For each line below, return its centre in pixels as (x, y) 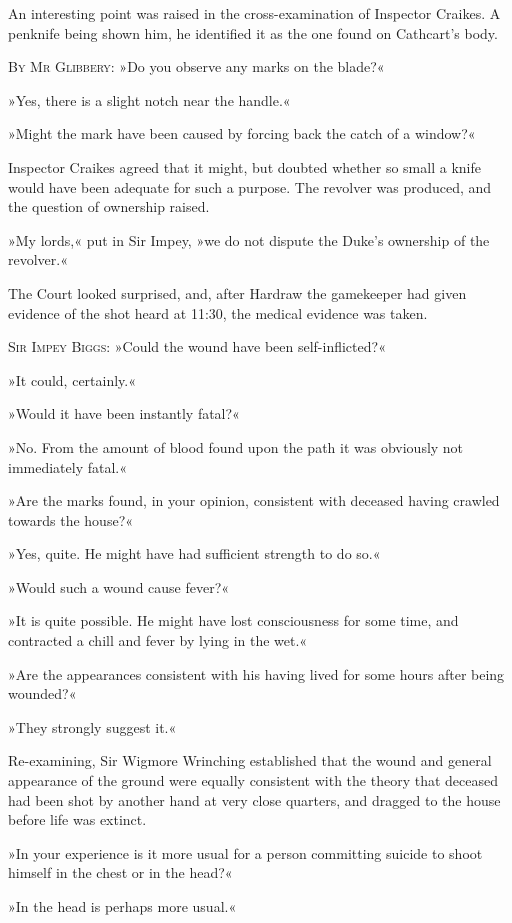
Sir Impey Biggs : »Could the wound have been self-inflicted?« (197, 346)
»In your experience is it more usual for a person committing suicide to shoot (245, 852)
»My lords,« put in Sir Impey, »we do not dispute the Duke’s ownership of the (249, 239)
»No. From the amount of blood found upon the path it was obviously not (236, 446)
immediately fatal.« (68, 466)
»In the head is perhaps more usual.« (122, 906)
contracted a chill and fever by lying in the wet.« (158, 640)
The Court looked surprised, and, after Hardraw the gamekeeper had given (237, 292)
